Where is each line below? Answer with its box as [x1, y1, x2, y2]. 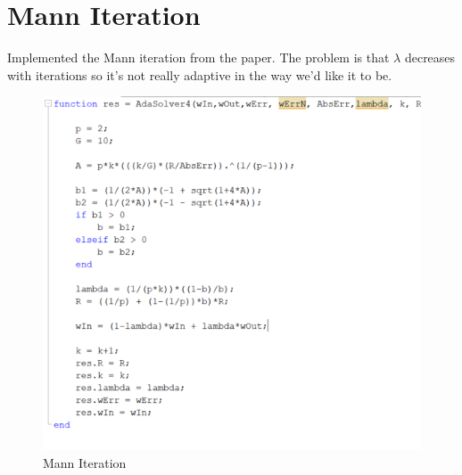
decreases [404, 48, 456, 67]
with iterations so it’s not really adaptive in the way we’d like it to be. [7, 65, 392, 84]
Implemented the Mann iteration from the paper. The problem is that [7, 48, 390, 67]
